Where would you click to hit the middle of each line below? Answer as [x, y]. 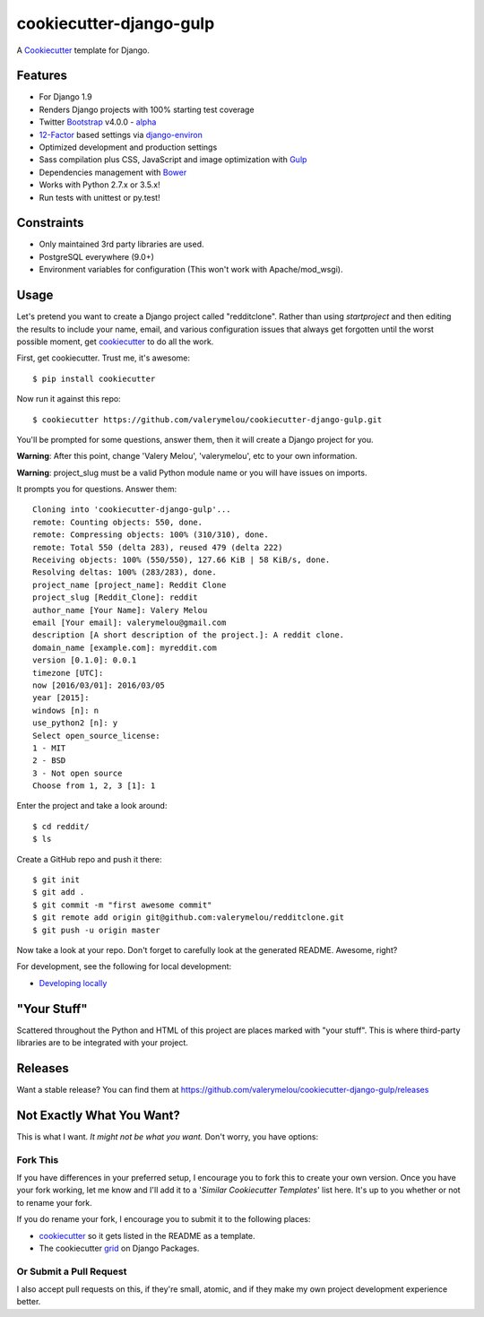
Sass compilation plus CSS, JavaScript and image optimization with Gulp [173, 160]
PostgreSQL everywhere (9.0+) [96, 256]
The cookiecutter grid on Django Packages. [119, 1248]
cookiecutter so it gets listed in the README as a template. [147, 1235]
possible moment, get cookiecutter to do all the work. [115, 342]
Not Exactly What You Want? [99, 1115]
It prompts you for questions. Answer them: [97, 490]
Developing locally [73, 983]
